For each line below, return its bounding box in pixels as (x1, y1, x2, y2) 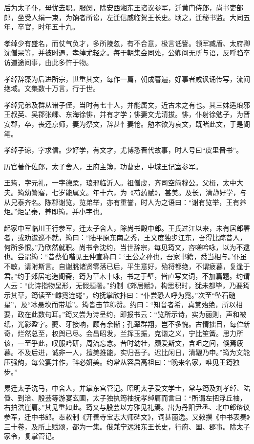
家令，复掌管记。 (4, 431, 59, 441)
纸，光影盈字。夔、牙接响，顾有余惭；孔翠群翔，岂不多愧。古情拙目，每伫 (4, 318, 243, 329)
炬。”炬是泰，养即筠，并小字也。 (4, 206, 106, 217)
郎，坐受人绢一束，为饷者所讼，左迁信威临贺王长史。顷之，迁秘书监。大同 (4, 12, 243, 22)
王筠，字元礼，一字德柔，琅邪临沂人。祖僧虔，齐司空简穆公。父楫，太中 (4, 178, 236, 188)
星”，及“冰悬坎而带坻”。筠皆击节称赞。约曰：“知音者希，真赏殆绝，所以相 (4, 299, 243, 310)
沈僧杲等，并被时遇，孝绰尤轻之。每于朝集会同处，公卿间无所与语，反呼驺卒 (4, 47, 250, 58)
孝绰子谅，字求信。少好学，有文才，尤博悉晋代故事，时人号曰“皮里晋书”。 (4, 145, 243, 155)
